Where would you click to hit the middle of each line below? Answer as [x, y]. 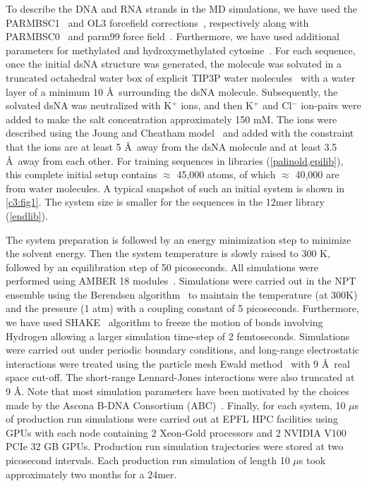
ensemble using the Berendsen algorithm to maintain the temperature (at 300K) [182, 294]
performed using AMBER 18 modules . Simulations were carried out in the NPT [181, 281]
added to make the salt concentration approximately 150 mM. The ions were [172, 119]
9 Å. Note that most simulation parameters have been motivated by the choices [178, 391]
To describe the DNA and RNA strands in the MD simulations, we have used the [182, 8]
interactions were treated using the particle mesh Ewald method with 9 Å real [178, 363]
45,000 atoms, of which [226, 174]
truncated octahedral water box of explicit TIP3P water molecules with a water [181, 77]
